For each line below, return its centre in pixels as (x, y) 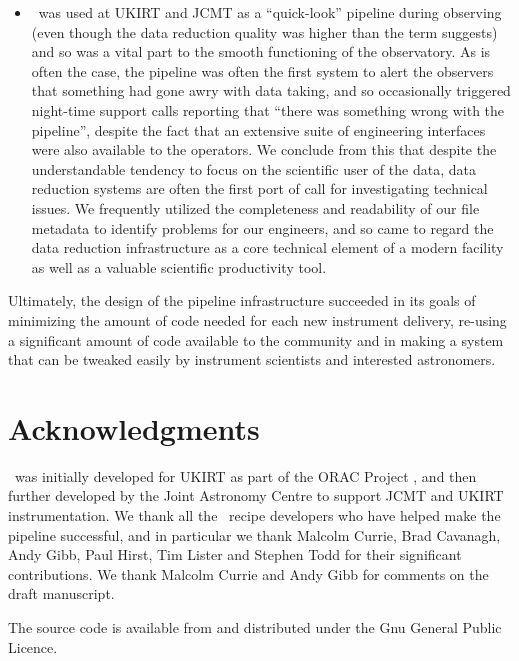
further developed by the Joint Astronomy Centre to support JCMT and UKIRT (256, 495)
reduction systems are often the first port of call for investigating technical (259, 188)
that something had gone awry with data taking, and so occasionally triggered (271, 90)
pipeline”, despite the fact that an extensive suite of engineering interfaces (258, 129)
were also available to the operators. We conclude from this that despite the (264, 149)
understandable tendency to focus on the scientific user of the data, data (253, 168)
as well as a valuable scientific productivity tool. (179, 266)
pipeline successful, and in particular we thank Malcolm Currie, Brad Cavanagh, (254, 534)
